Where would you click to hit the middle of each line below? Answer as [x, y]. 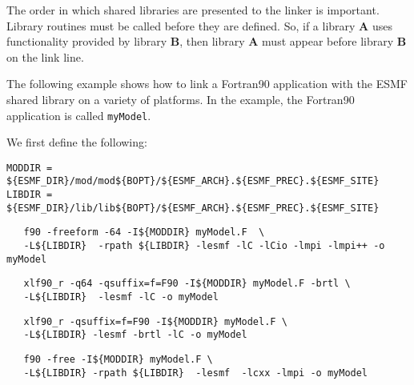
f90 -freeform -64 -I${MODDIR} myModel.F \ [144, 233]
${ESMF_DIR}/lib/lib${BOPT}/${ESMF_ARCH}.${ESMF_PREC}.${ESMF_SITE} [193, 208]
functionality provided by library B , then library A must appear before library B [207, 41]
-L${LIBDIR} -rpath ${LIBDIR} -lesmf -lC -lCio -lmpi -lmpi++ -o [204, 246]
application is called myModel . [79, 115]
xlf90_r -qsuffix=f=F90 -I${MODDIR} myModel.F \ [155, 321]
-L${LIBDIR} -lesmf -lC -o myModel [121, 297]
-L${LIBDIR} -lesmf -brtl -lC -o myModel [135, 335]
